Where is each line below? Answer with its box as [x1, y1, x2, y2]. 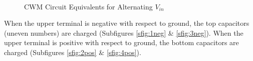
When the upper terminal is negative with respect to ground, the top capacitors [4, 18, 249, 28]
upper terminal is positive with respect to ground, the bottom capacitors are [4, 37, 239, 48]
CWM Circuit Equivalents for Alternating [24, 1, 153, 11]
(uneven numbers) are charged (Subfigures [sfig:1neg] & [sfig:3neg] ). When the [4, 27, 243, 38]
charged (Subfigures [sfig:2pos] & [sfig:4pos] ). [4, 47, 141, 57]
